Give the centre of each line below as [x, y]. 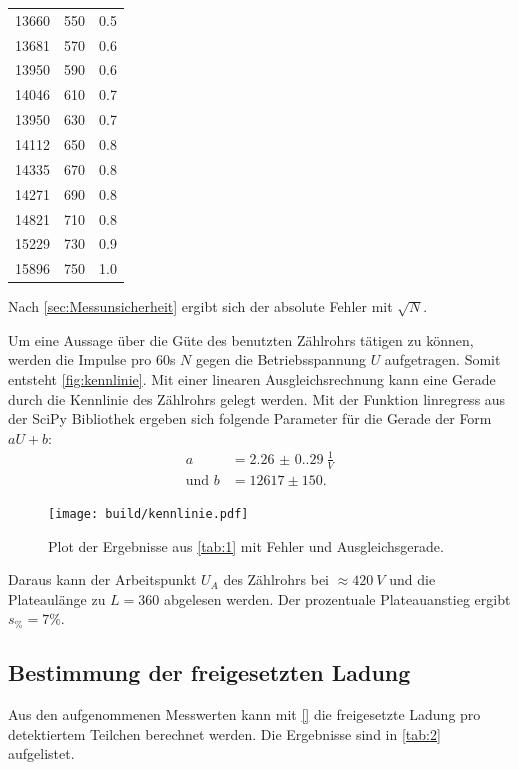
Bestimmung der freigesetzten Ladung [209, 672]
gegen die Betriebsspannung [281, 359]
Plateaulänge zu [57, 598]
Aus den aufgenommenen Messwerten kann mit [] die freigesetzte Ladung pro [244, 714]
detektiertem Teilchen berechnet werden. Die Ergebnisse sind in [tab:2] [224, 733]
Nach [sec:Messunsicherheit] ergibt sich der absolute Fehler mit [200, 306]
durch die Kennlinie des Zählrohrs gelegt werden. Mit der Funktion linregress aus [257, 398]
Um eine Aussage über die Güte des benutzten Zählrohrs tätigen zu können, [241, 339]
